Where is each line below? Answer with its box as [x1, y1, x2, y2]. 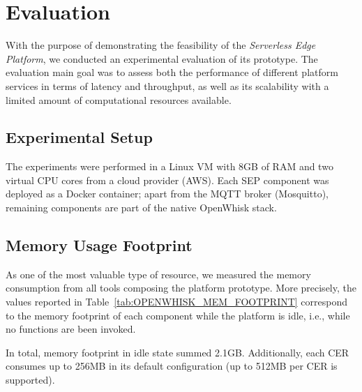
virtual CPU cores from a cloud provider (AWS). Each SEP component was [6, 172, 329, 187]
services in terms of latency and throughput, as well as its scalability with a [6, 78, 329, 93]
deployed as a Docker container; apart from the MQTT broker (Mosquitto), [6, 186, 329, 201]
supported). [6, 372, 55, 387]
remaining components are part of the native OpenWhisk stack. [6, 200, 277, 215]
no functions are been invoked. [6, 322, 136, 336]
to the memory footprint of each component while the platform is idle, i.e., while [6, 308, 350, 322]
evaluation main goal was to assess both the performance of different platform [6, 65, 338, 80]
